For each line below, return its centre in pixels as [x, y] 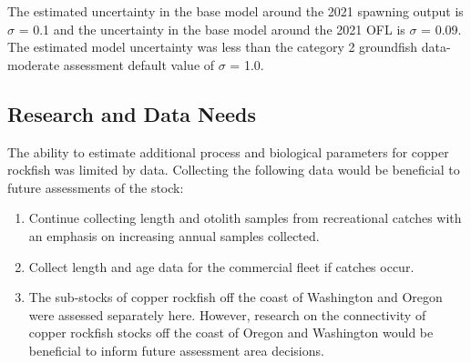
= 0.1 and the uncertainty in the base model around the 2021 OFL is [212, 29]
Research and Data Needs [132, 113]
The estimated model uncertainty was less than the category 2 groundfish [213, 47]
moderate [34, 64]
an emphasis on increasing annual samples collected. [174, 235]
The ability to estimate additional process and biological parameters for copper [228, 151]
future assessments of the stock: [96, 187]
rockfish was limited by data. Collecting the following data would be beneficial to [234, 170]
